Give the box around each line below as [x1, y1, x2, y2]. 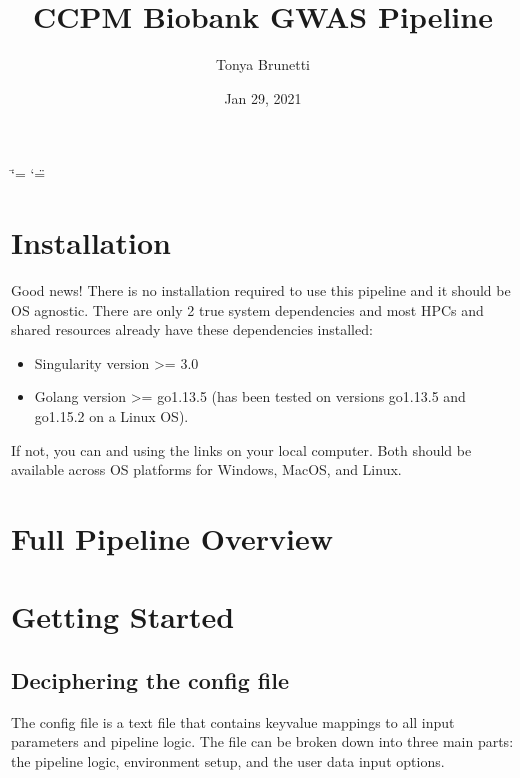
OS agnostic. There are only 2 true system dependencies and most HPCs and [11, 299, 484, 320]
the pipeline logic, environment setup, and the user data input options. [11, 750, 445, 771]
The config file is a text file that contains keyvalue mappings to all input [11, 711, 455, 732]
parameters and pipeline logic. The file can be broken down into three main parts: [11, 731, 514, 752]
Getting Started [11, 596, 235, 637]
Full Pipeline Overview [11, 517, 334, 558]
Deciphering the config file [11, 664, 289, 695]
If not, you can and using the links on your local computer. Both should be [11, 439, 472, 460]
